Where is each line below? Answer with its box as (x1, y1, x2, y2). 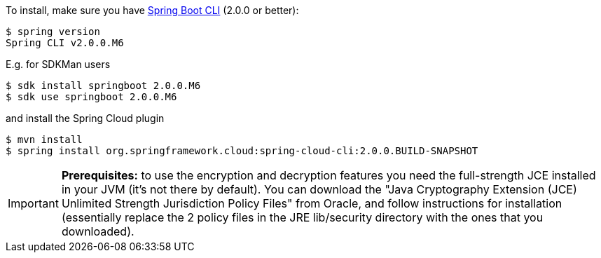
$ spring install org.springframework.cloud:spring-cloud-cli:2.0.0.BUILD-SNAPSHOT (6, 145, 478, 156)
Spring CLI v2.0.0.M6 (6, 37, 124, 48)
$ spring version (6, 26, 100, 37)
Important (8, 196, 59, 210)
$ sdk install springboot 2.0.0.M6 (6, 80, 201, 91)
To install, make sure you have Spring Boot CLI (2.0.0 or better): (6, 4, 299, 16)
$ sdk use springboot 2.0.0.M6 (6, 91, 177, 102)
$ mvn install (6, 134, 83, 145)
